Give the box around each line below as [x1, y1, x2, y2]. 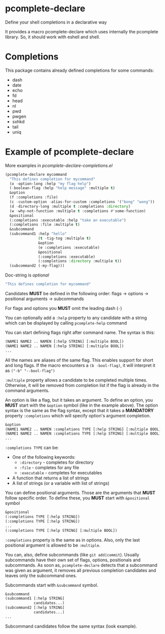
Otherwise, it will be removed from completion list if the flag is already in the [5, 382, 159, 388]
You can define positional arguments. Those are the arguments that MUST [5, 490, 156, 496]
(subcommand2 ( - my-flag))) [9, 263, 65, 268]
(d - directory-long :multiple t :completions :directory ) [9, 204, 131, 209]
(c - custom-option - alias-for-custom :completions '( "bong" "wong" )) [9, 199, 155, 204]
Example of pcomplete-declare [5, 146, 134, 158]
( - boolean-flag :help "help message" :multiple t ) [9, 186, 115, 191]
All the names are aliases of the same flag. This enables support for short [5, 357, 154, 363]
